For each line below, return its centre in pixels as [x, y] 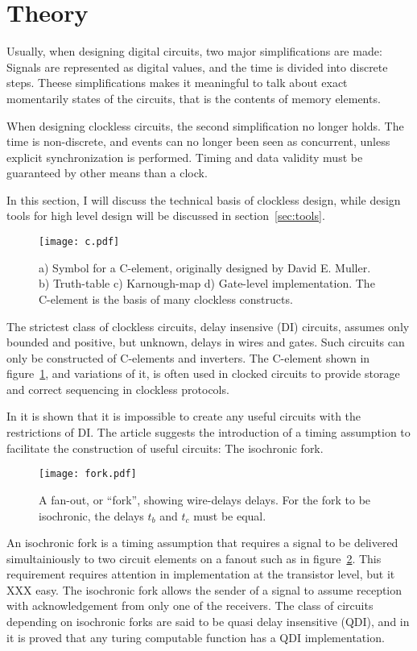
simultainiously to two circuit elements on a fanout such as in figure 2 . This [194, 558]
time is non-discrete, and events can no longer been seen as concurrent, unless [198, 141]
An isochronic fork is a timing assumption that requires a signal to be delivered [202, 543]
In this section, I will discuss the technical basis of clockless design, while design [204, 199]
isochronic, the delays [91, 515]
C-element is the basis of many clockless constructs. [166, 299]
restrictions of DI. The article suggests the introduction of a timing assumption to [208, 432]
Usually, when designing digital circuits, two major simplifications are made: [194, 51]
